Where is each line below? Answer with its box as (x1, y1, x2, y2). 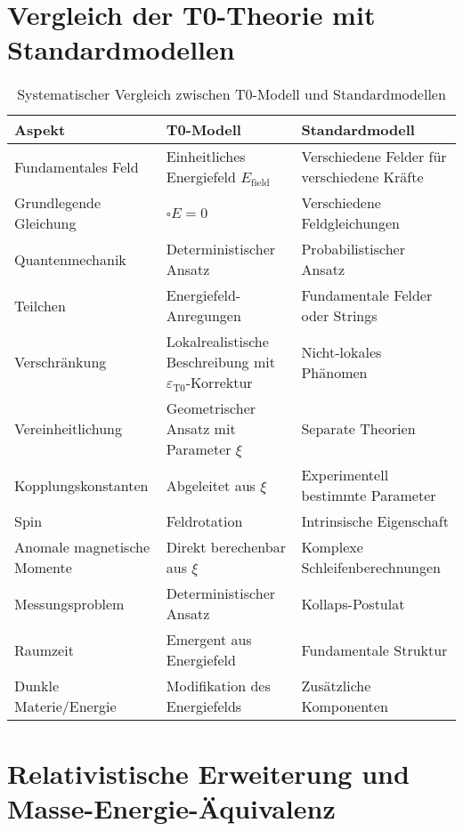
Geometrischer (166, 398, 256, 419)
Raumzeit (14, 639, 74, 660)
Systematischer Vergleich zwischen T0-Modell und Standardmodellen (17, 84, 446, 105)
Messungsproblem (14, 593, 125, 614)
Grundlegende (14, 192, 102, 214)
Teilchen (14, 294, 66, 316)
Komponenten (301, 696, 388, 717)
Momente (14, 557, 72, 578)
